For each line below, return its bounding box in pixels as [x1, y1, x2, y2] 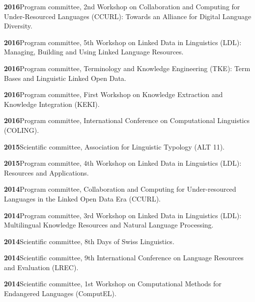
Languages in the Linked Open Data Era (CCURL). [4, 193, 161, 203]
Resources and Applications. [4, 167, 89, 177]
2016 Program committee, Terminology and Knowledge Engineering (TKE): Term [4, 63, 251, 73]
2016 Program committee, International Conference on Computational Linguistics [4, 115, 250, 126]
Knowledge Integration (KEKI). [4, 99, 100, 109]
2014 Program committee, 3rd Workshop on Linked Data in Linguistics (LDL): [4, 210, 242, 220]
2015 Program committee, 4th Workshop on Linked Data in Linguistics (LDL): [4, 158, 242, 168]
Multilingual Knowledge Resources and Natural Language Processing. [4, 220, 214, 230]
